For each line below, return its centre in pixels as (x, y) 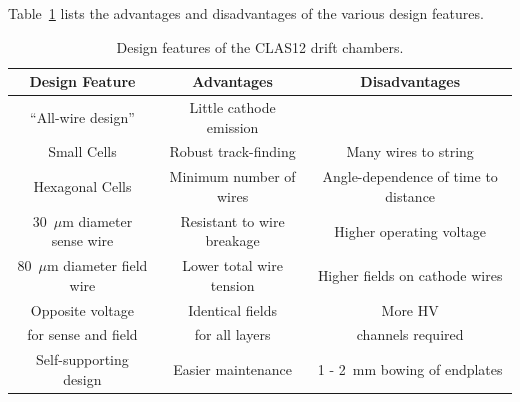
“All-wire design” (82, 116)
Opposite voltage (82, 309)
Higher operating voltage (410, 230)
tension (232, 284)
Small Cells (82, 151)
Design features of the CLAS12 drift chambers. (260, 46)
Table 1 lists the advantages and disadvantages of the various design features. (246, 13)
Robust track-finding (232, 151)
